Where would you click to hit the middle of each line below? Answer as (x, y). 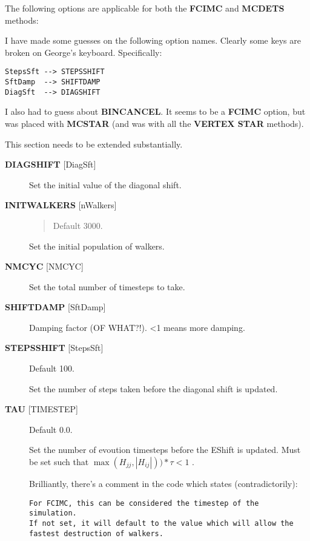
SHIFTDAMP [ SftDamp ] (55, 307)
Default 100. (52, 368)
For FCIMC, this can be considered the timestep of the (144, 503)
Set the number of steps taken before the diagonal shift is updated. (153, 388)
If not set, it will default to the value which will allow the (161, 523)
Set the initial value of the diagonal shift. (105, 184)
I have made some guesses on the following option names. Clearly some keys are (153, 40)
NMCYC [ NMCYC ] (44, 266)
